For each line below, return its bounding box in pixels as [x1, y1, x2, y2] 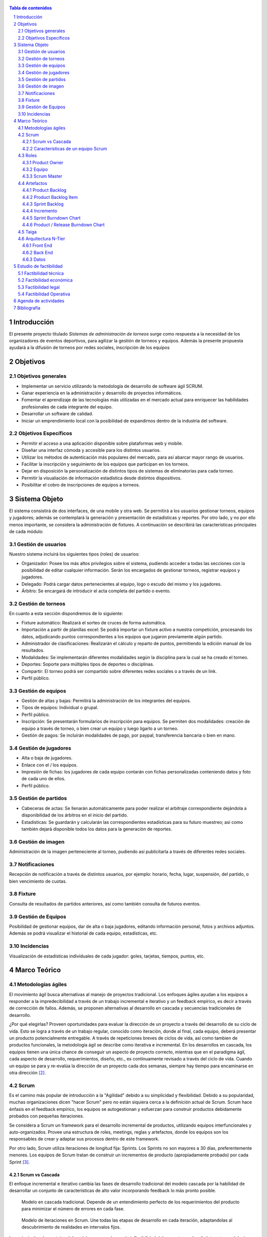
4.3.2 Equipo [22, 166, 48, 172]
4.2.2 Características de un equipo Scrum [22, 145, 107, 151]
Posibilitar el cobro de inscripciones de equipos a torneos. [21, 482, 140, 488]
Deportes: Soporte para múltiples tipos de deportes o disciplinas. [21, 661, 154, 667]
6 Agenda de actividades [13, 298, 64, 304]
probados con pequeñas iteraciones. [9, 1113, 84, 1119]
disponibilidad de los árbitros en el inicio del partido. [21, 812, 128, 818]
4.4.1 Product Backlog [22, 187, 67, 193]
